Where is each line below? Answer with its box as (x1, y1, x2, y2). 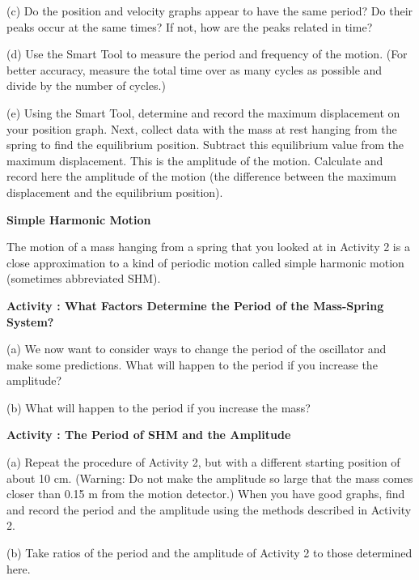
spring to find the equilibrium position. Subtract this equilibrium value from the (6, 136, 404, 153)
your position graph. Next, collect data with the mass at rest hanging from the (6, 120, 397, 137)
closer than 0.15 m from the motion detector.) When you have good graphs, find (6, 485, 405, 502)
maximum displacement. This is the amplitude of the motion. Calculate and (6, 151, 383, 168)
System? (6, 313, 54, 330)
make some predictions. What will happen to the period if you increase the (6, 356, 378, 373)
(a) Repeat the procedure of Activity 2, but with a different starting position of (6, 454, 400, 471)
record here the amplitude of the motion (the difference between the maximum (6, 168, 396, 185)
